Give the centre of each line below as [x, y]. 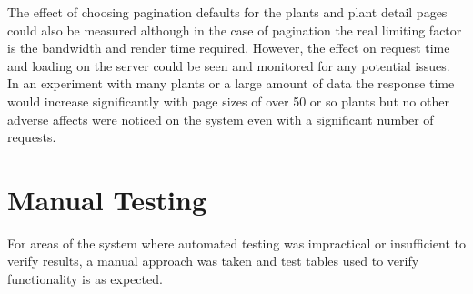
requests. [32, 137]
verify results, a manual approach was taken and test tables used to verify [213, 261]
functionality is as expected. [85, 279]
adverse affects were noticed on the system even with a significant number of [221, 119]
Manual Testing [107, 199]
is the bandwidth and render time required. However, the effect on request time [229, 48]
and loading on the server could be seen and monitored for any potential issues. [229, 65]
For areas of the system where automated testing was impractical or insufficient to [237, 243]
